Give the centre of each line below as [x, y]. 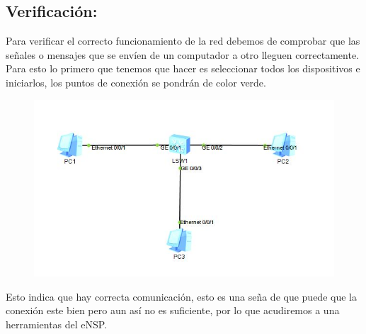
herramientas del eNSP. [57, 324]
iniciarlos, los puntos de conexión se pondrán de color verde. [136, 82]
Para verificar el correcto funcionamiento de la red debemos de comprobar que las [183, 41]
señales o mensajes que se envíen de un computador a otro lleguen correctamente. [183, 54]
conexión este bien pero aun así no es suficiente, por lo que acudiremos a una [173, 310]
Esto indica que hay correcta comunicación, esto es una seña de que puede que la [181, 296]
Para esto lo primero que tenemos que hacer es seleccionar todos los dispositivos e [183, 68]
